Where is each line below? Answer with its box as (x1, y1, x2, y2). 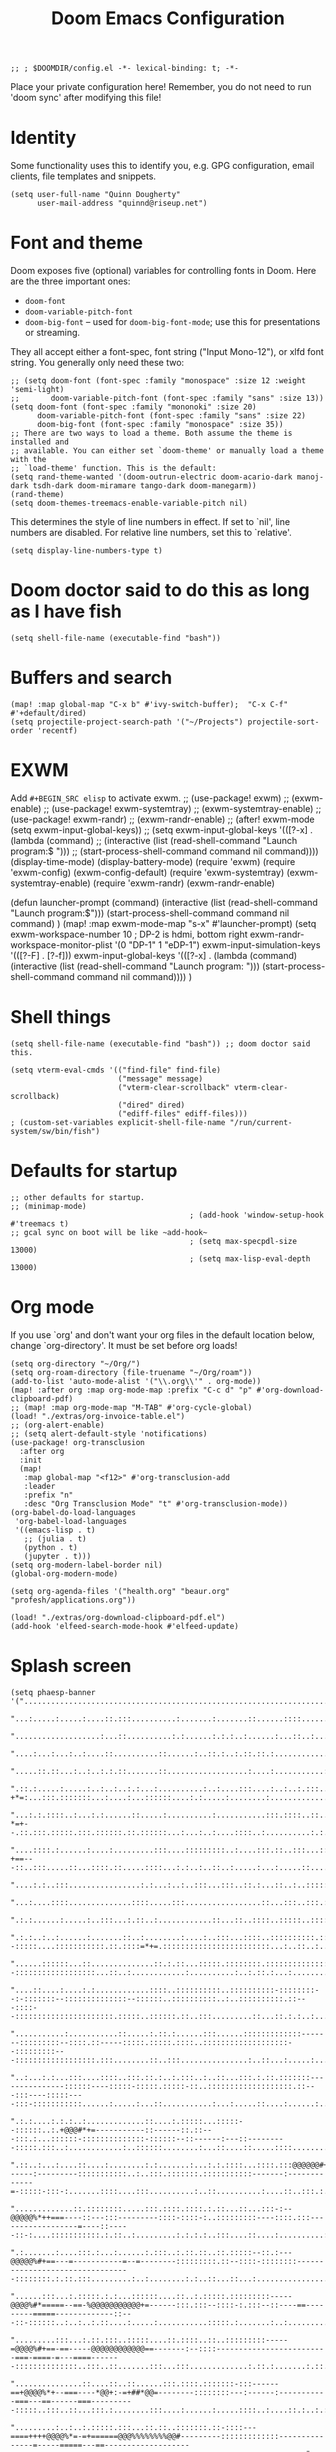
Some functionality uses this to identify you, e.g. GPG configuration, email (10, 160, 315, 172)
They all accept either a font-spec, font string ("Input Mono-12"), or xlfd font (10, 346, 325, 358)
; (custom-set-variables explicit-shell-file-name (10, 1117, 226, 1127)
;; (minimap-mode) (10, 1201, 87, 1211)
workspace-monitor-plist (10, 938, 113, 951)
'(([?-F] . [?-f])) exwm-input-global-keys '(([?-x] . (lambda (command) (10, 949, 298, 961)
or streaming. (24, 327, 81, 339)
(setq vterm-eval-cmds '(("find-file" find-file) (10, 1065, 222, 1075)
